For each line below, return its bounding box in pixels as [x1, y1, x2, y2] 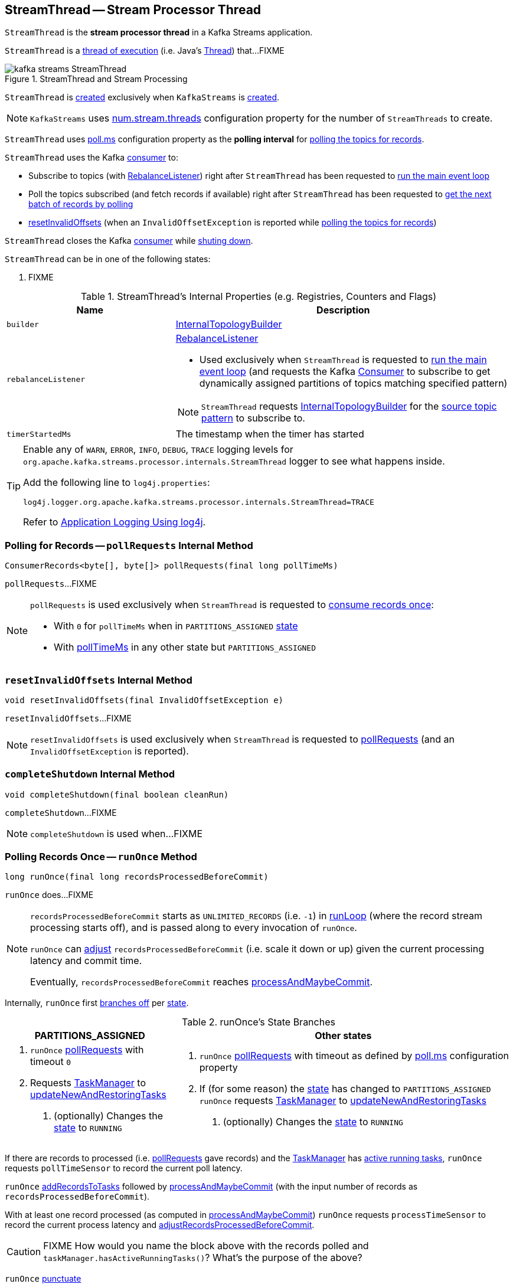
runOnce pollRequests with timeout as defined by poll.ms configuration [199, 1050, 509, 1062]
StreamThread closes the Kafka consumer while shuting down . [5, 236, 253, 246]
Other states [315, 1030, 372, 1042]
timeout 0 [30, 1056, 71, 1068]
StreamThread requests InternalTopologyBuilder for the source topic [201, 400, 497, 413]
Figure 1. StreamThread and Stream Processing [5, 74, 188, 84]
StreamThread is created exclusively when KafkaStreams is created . [5, 92, 280, 103]
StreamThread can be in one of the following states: [5, 254, 211, 264]
